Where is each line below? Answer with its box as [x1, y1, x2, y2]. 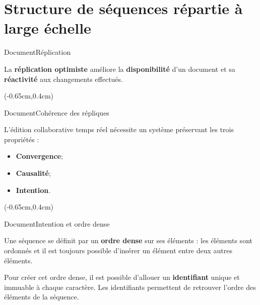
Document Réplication [4, 47, 71, 57]
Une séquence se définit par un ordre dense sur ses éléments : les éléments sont [4, 235, 252, 246]
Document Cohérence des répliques [4, 107, 109, 118]
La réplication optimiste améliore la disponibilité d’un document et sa [4, 63, 235, 74]
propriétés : [4, 134, 39, 144]
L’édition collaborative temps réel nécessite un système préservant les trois [4, 124, 234, 135]
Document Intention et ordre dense [4, 218, 110, 229]
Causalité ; [16, 168, 51, 178]
